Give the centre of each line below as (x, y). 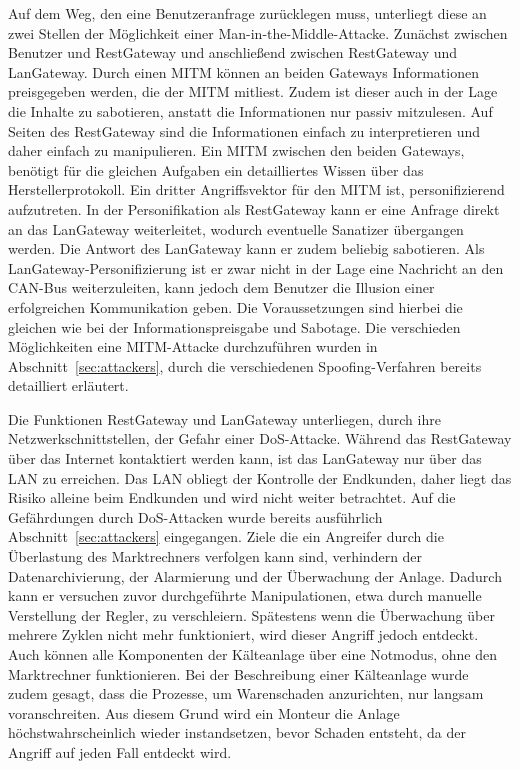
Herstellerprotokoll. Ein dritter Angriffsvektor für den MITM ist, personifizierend (256, 189)
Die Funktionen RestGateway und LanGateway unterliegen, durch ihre (224, 418)
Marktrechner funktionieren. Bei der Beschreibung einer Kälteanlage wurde (238, 673)
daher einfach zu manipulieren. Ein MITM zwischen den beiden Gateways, (236, 150)
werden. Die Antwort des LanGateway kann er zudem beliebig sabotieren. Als (246, 248)
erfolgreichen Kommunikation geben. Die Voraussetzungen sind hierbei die (235, 306)
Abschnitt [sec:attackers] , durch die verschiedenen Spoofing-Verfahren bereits (245, 365)
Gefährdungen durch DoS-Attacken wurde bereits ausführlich (195, 516)
